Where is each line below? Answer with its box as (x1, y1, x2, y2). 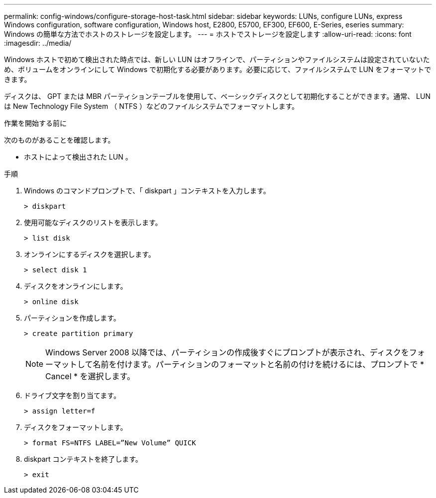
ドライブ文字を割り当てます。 (24, 391, 120, 400)
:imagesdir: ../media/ (4, 39, 72, 47)
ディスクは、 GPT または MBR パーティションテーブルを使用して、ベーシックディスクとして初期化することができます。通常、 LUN (4, 92, 431, 100)
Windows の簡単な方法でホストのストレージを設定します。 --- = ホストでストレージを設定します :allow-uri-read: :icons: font (4, 30, 412, 38)
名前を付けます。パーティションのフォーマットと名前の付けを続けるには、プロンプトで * (93, 359, 425, 369)
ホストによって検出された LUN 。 (24, 153, 132, 161)
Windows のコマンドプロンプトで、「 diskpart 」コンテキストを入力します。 (24, 186, 270, 195)
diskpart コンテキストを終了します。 (24, 455, 142, 463)
